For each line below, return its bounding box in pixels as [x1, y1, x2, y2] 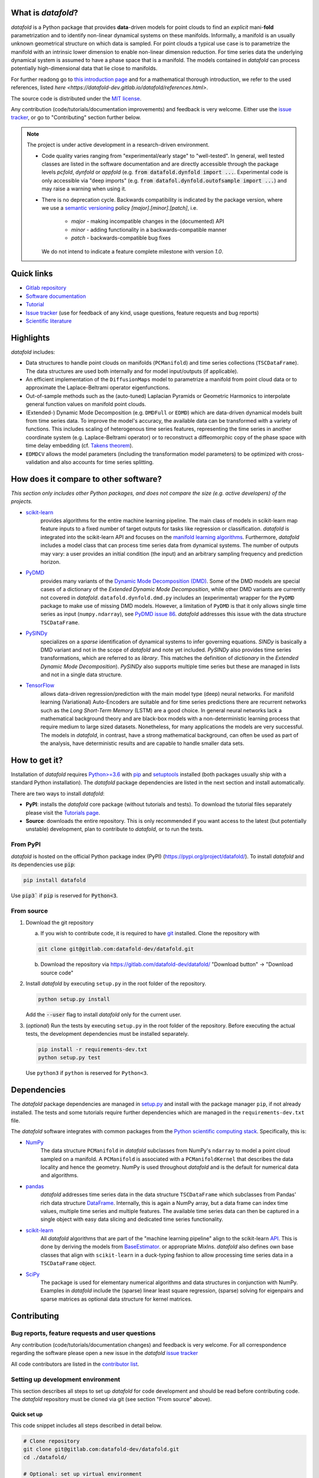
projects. [11, 498, 32, 505]
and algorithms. [40, 1172, 79, 1179]
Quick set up [11, 1411, 43, 1418]
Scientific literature [25, 317, 72, 325]
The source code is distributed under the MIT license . [11, 95, 142, 102]
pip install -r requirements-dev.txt [38, 1046, 148, 1052]
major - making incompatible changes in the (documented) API [71, 218, 224, 225]
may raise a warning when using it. [41, 185, 126, 192]
